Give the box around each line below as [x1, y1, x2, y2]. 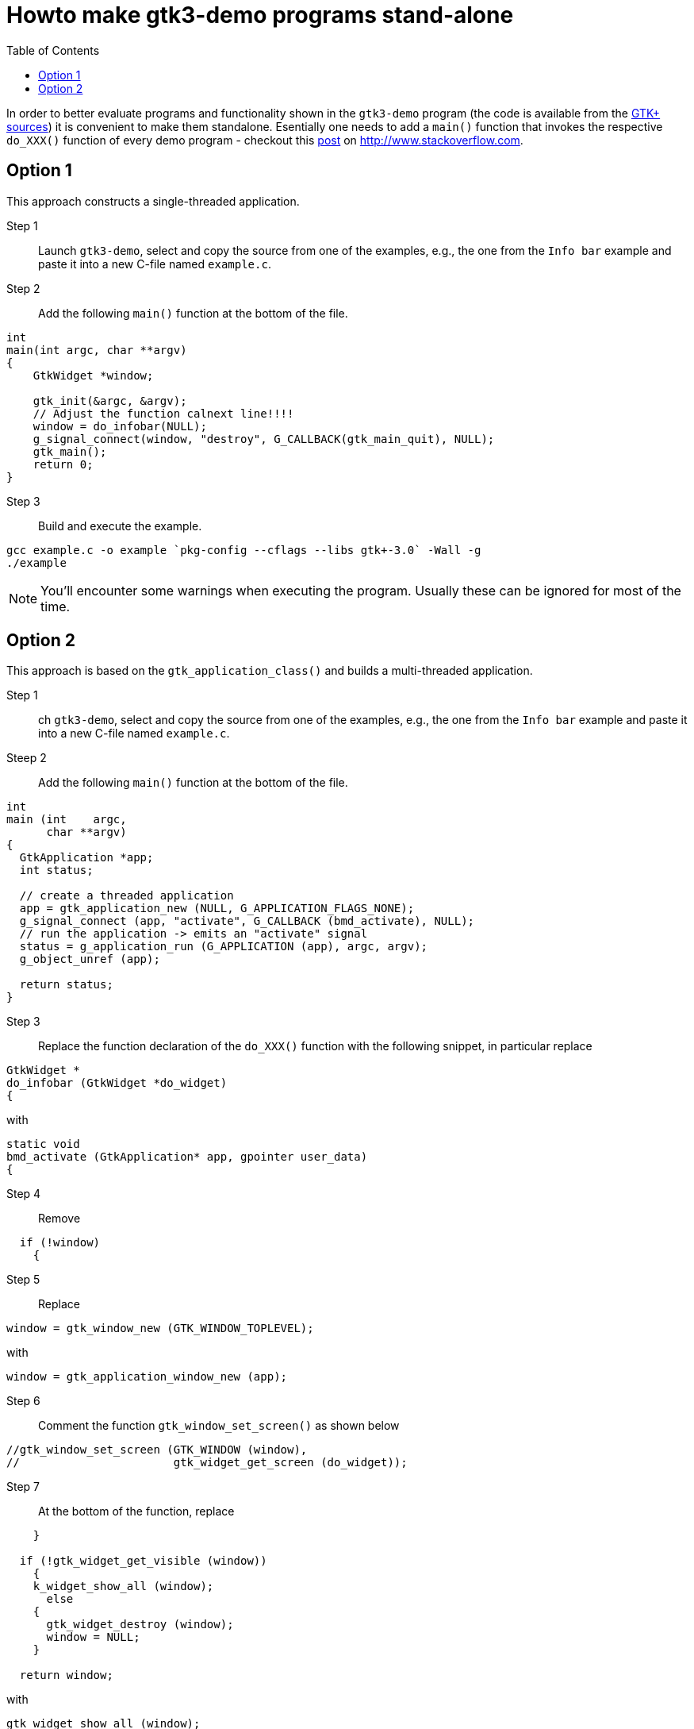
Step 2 [6, 281, 40, 295]
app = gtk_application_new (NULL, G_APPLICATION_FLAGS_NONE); [19, 902, 415, 915]
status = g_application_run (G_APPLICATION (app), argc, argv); [19, 940, 428, 953]
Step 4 [6, 1187, 41, 1201]
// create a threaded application [19, 889, 234, 903]
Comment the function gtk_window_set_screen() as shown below [38, 1419, 400, 1433]
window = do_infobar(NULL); [33, 419, 207, 433]
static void [6, 1138, 80, 1151]
